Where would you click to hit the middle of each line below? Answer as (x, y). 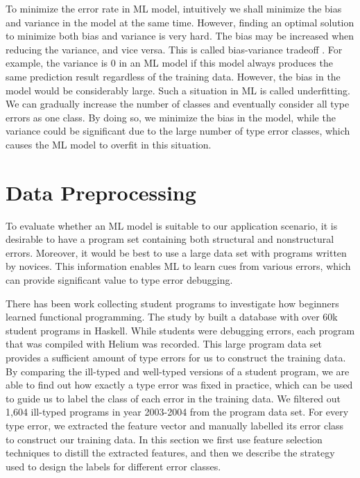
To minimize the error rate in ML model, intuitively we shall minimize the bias (174, 8)
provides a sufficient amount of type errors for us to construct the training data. (176, 357)
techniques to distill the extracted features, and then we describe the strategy (170, 453)
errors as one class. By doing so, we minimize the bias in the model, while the (171, 117)
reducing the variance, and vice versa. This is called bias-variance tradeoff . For (174, 49)
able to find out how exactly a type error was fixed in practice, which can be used (179, 385)
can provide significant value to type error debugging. (119, 280)
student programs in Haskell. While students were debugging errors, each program (180, 330)
